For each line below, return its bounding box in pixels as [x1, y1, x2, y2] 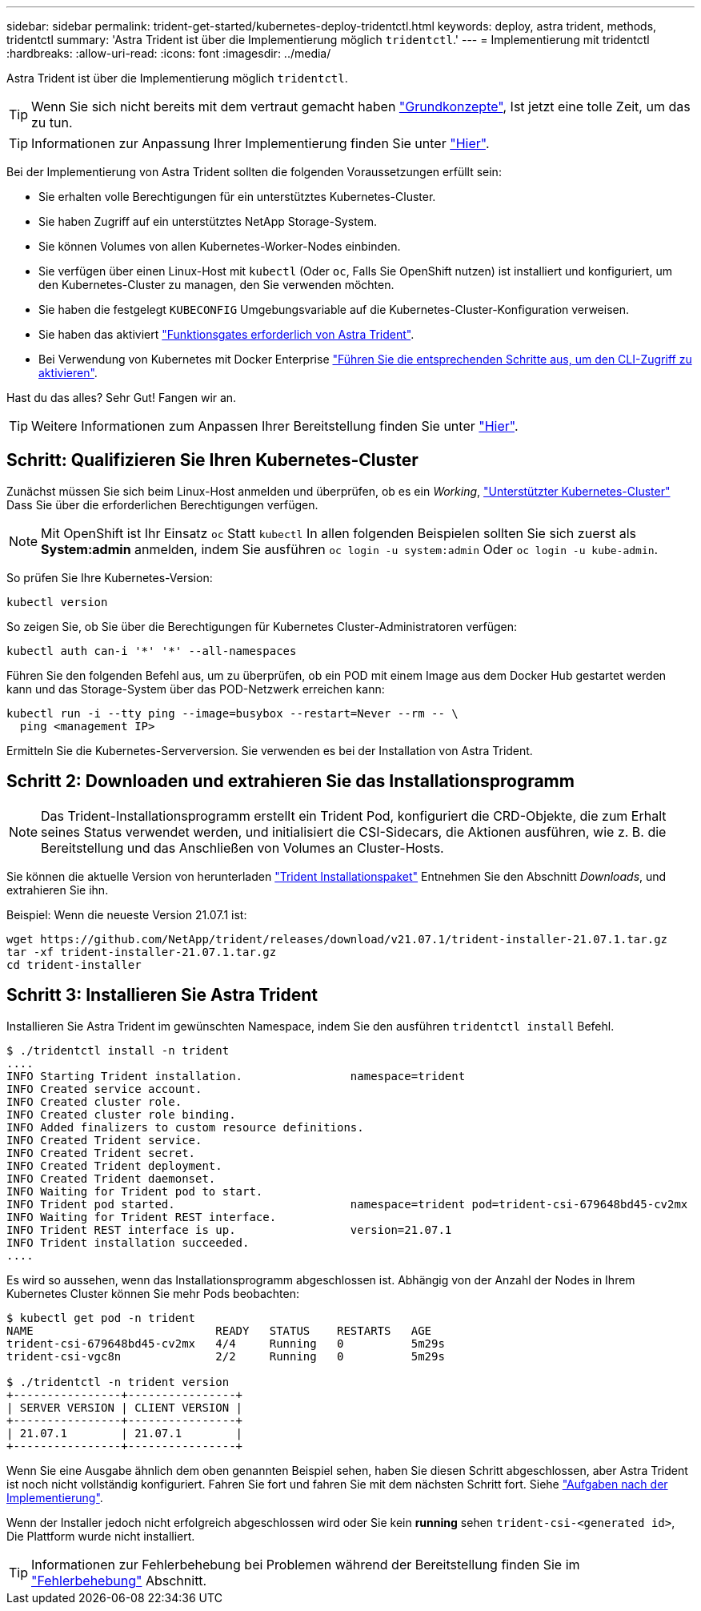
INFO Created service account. [6, 1082, 202, 1095]
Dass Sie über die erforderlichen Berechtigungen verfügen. [6, 497, 318, 512]
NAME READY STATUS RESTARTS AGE [6, 1324, 432, 1337]
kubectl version [6, 595, 108, 609]
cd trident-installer [6, 958, 142, 971]
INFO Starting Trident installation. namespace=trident [6, 1069, 466, 1083]
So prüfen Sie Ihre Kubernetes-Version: [6, 570, 213, 585]
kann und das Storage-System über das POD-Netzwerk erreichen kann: [6, 681, 385, 696]
